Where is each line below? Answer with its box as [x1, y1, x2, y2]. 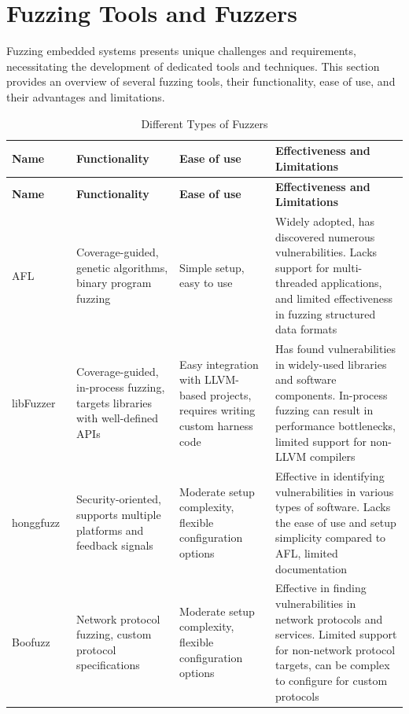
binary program [76, 274, 152, 291]
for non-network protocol [275, 641, 396, 657]
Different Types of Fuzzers [141, 115, 268, 131]
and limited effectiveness [275, 289, 393, 306]
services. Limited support [275, 626, 397, 642]
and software [275, 371, 337, 388]
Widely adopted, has [275, 212, 375, 229]
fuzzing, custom [76, 626, 152, 642]
